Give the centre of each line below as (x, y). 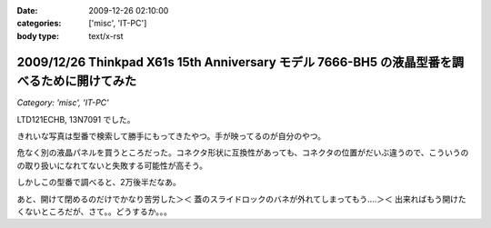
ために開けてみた (88, 81)
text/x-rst (106, 35)
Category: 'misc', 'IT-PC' (63, 103)
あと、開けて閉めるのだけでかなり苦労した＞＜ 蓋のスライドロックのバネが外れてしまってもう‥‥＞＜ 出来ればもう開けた (242, 199)
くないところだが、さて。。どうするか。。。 (95, 212)
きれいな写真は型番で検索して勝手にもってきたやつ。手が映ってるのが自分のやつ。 (171, 136)
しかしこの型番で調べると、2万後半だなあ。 (99, 183)
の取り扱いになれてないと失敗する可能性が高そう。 (112, 165)
